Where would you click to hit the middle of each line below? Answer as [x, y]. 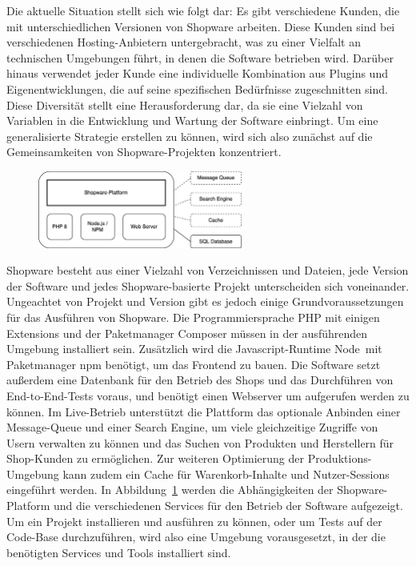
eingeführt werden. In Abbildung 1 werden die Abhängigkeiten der [170, 490]
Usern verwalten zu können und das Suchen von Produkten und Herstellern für [200, 442]
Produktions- [340, 458]
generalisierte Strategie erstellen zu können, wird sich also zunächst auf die [190, 136]
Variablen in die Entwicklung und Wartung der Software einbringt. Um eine [192, 120]
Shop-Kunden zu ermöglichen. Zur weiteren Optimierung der [156, 458]
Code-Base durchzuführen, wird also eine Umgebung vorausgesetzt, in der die [196, 537]
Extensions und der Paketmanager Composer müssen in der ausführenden [187, 333]
